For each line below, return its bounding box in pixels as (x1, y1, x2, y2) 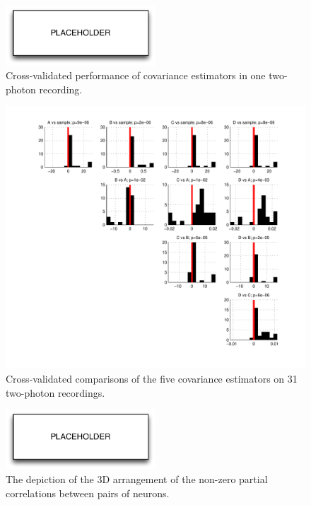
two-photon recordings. (6, 385, 105, 400)
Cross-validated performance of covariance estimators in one (6, 68, 266, 83)
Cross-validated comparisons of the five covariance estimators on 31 (6, 371, 298, 386)
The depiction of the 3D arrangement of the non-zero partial (6, 472, 268, 487)
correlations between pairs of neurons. (6, 486, 170, 501)
